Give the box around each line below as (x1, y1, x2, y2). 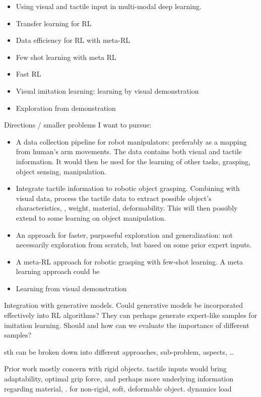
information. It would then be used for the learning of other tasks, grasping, (16, 156, 251, 166)
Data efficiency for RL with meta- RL (16, 35, 130, 45)
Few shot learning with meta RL (16, 51, 116, 62)
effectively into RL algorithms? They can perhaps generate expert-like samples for (4, 310, 257, 320)
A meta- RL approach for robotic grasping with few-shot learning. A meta (16, 256, 243, 267)
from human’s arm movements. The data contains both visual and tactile (16, 146, 242, 157)
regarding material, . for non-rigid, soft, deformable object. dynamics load (4, 383, 232, 393)
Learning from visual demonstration (16, 283, 127, 293)
